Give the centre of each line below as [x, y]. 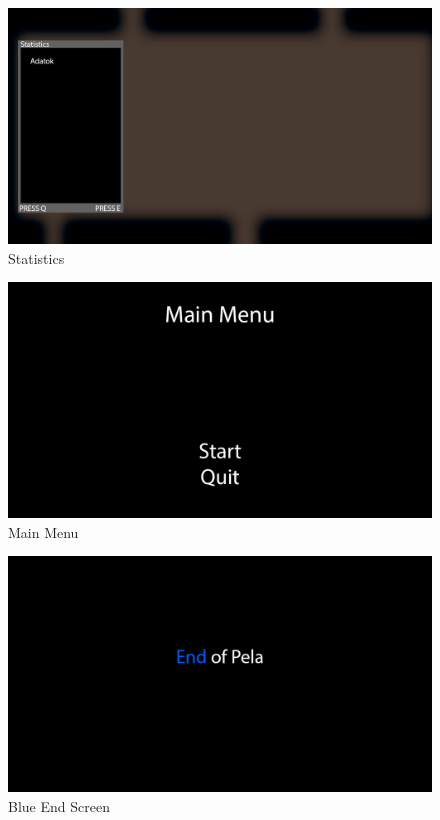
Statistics [36, 257]
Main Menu [43, 531]
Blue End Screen [59, 806]
